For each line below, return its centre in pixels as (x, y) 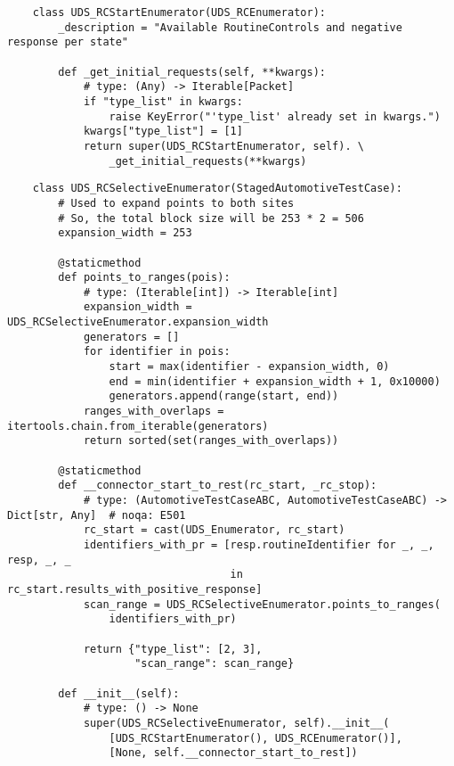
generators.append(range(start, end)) (224, 396)
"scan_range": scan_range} (215, 664)
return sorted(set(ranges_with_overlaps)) (211, 441)
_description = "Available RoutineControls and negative (230, 27)
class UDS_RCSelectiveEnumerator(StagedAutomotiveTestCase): (217, 189)
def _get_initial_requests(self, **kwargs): (192, 72)
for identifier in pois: (157, 352)
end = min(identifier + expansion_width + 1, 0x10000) (275, 381)
